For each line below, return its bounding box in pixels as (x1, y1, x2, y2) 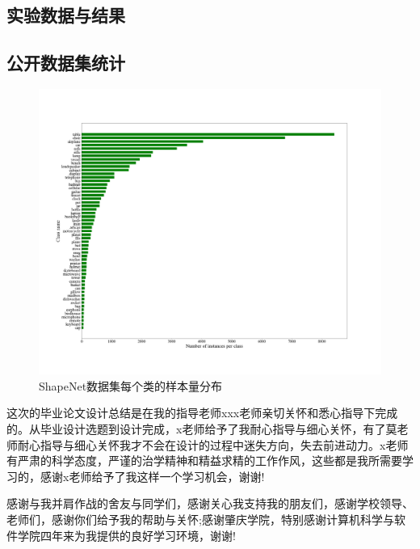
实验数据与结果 (6, 2, 125, 27)
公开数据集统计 (6, 50, 125, 75)
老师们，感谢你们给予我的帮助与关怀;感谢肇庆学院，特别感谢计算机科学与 (6, 510, 394, 527)
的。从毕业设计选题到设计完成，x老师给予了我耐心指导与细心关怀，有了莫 (6, 420, 397, 437)
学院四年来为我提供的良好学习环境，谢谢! (17, 526, 236, 543)
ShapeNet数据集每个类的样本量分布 (39, 377, 223, 394)
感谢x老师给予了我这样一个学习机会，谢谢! (40, 467, 265, 484)
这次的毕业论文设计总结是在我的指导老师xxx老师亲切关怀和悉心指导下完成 (6, 404, 398, 421)
